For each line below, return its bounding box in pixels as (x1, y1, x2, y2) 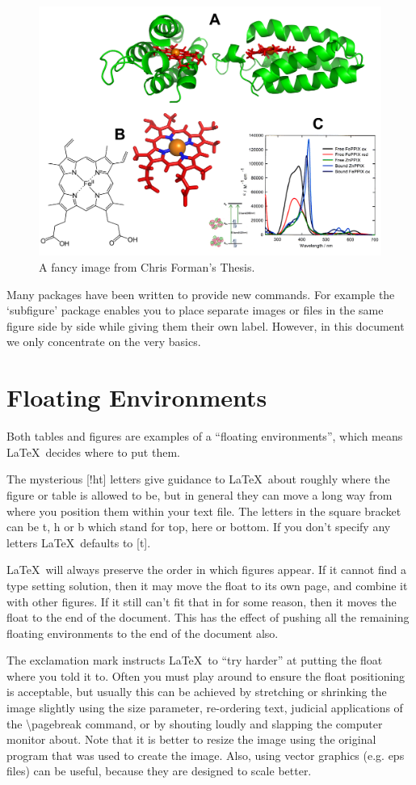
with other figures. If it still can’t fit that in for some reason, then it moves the (6, 593, 397, 610)
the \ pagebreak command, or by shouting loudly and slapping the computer (6, 715, 383, 732)
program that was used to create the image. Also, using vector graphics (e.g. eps (6, 746, 405, 763)
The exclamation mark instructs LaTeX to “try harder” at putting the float (6, 652, 383, 669)
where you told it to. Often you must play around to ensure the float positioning (6, 667, 405, 684)
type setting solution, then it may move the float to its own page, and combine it (6, 576, 408, 593)
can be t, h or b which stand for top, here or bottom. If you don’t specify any (6, 518, 391, 535)
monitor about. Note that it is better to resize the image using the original (6, 731, 376, 748)
